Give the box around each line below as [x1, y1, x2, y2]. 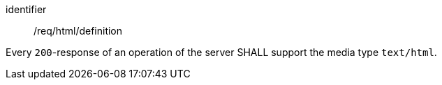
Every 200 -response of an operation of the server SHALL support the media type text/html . [6, 46, 437, 58]
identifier [6, 3, 47, 15]
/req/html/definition [34, 25, 123, 37]
